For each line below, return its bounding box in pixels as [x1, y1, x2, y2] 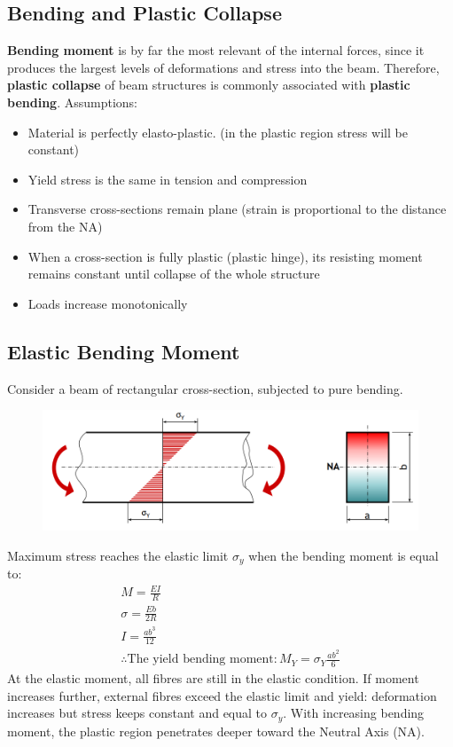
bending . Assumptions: [7, 92, 137, 111]
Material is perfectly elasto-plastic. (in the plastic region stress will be [27, 122, 408, 141]
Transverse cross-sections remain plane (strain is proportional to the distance [27, 200, 447, 218]
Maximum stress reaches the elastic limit [7, 546, 229, 564]
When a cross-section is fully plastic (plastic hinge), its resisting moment [27, 247, 423, 265]
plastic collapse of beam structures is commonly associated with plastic [7, 75, 410, 94]
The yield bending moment [127, 653, 274, 666]
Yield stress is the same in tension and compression [27, 169, 308, 188]
